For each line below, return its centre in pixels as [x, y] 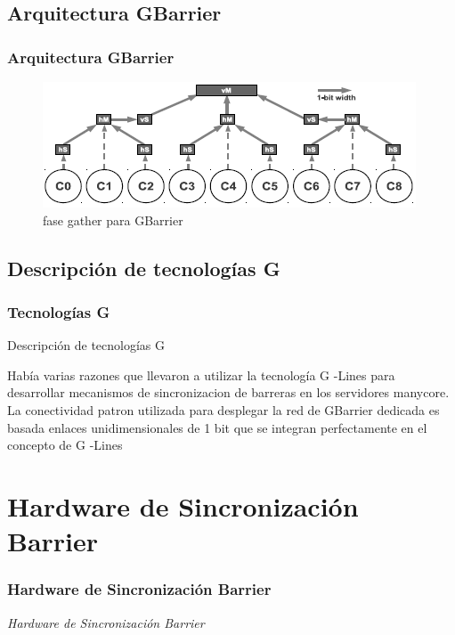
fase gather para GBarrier [113, 220]
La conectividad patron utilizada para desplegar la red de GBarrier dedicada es [223, 409]
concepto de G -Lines [65, 445]
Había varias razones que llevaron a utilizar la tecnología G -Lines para [201, 374]
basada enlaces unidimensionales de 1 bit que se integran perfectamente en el [217, 427]
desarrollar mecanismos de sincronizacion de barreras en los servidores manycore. [228, 392]
